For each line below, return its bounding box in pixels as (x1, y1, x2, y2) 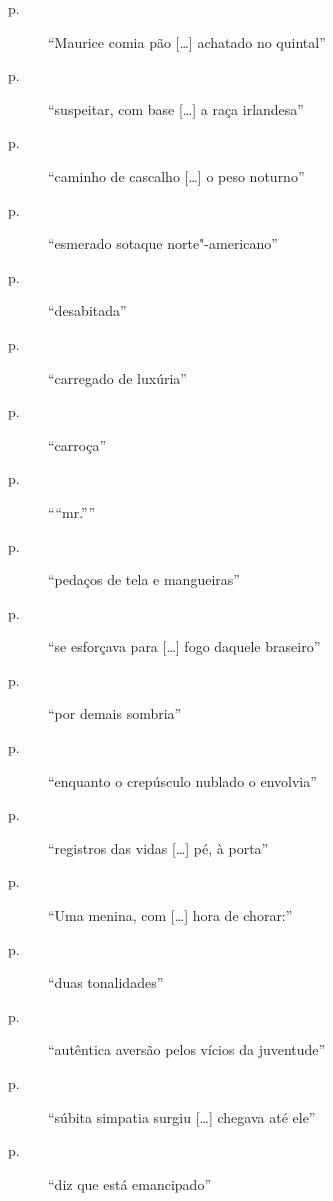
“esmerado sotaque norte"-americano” (48, 233, 278, 254)
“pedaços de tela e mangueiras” (48, 569, 240, 590)
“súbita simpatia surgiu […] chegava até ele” (48, 1106, 316, 1127)
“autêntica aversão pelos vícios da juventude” (48, 1039, 326, 1060)
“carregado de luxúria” (48, 367, 187, 388)
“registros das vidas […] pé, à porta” (48, 837, 269, 858)
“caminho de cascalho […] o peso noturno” (48, 165, 305, 186)
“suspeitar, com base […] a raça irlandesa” (48, 98, 304, 119)
